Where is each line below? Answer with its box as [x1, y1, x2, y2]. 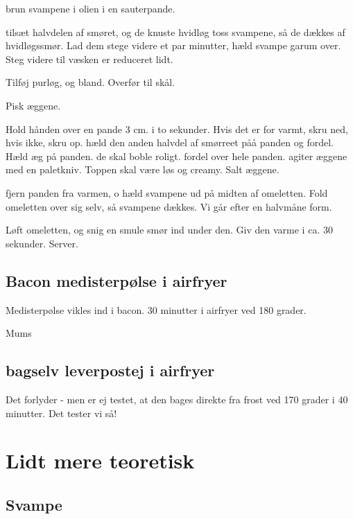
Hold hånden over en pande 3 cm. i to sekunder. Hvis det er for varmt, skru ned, [6, 121, 348, 136]
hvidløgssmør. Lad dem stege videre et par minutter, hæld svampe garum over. [6, 38, 341, 53]
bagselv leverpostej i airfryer [6, 360, 215, 381]
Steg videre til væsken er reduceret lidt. [6, 51, 173, 66]
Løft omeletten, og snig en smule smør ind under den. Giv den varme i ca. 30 [6, 222, 333, 237]
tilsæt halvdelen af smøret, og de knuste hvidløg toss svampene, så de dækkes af [6, 24, 345, 39]
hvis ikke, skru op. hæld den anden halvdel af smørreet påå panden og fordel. [6, 135, 334, 150]
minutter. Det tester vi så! [6, 405, 117, 420]
